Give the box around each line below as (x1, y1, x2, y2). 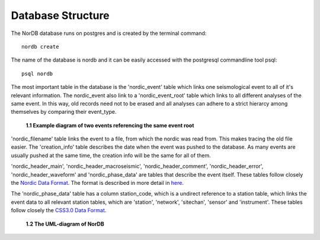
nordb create (21, 43, 59, 50)
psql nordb (21, 70, 53, 77)
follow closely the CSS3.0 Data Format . (11, 207, 107, 214)
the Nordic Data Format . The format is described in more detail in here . (11, 180, 184, 187)
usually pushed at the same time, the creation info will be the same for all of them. (11, 152, 212, 159)
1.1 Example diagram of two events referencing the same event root (25, 121, 194, 129)
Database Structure (11, 9, 110, 22)
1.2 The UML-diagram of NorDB (25, 220, 104, 228)
